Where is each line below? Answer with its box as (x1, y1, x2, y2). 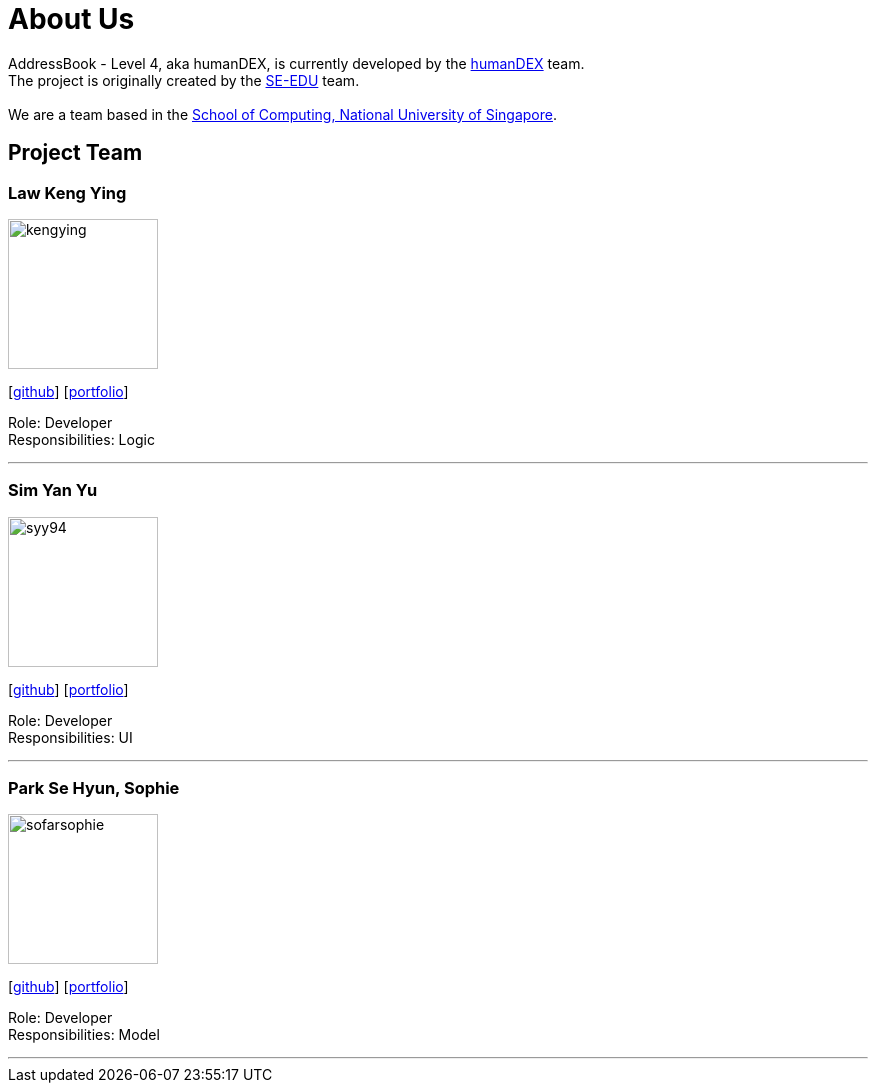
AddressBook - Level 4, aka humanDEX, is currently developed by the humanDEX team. (8, 54, 585, 72)
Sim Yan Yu (8, 480, 98, 501)
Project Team (8, 140, 143, 166)
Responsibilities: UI (8, 728, 133, 746)
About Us (8, 2, 135, 36)
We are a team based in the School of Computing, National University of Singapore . (8, 105, 558, 123)
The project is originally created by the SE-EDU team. (8, 71, 360, 89)
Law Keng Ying (8, 182, 127, 203)
